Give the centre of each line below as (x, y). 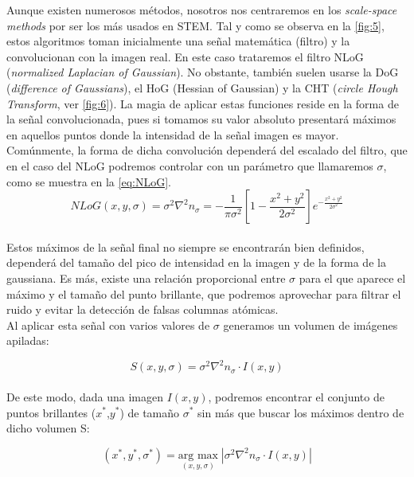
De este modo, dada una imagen (85, 396)
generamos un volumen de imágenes (310, 325)
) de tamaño (150, 412)
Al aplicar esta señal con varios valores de (108, 325)
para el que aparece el (352, 278)
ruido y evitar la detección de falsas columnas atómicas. (143, 309)
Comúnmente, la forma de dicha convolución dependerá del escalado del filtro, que (207, 150)
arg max (198, 455)
